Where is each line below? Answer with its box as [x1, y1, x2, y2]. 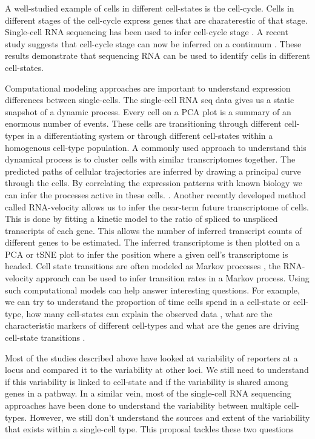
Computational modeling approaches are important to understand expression [5, 81, 291, 94]
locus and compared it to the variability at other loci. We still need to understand [5, 363, 309, 376]
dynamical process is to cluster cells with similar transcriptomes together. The [5, 153, 296, 166]
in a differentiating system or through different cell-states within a [27, 129, 273, 141]
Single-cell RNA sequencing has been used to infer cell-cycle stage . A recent [5, 25, 288, 38]
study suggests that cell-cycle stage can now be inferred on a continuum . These [5, 37, 302, 50]
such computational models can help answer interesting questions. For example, [5, 283, 300, 296]
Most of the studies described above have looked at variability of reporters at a [5, 351, 298, 364]
